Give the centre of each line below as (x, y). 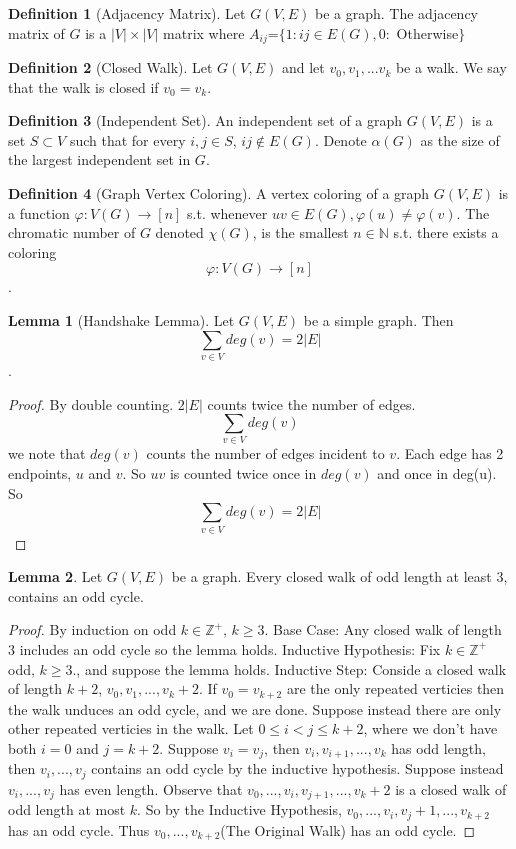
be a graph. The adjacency (397, 13)
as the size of (460, 139)
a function (39, 212)
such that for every (127, 139)
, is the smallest (300, 232)
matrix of (36, 32)
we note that (47, 453)
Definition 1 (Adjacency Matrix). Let (127, 13)
